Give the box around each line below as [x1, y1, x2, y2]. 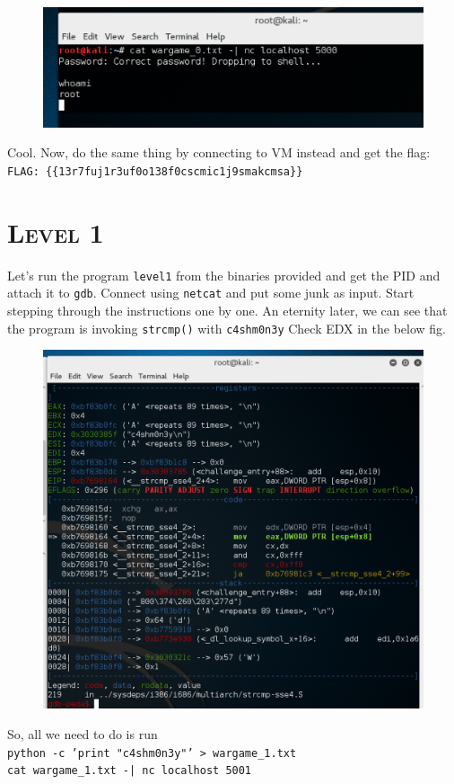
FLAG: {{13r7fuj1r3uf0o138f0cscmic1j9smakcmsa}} [7, 165, 303, 178]
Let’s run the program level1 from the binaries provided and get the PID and [7, 265, 441, 284]
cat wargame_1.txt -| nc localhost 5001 [7, 764, 252, 778]
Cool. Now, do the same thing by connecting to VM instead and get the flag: [7, 143, 431, 162]
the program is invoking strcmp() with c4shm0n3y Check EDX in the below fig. [7, 318, 446, 337]
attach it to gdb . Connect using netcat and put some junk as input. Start [7, 283, 415, 302]
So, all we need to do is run [7, 725, 158, 744]
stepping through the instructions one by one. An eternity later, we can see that [7, 301, 448, 320]
